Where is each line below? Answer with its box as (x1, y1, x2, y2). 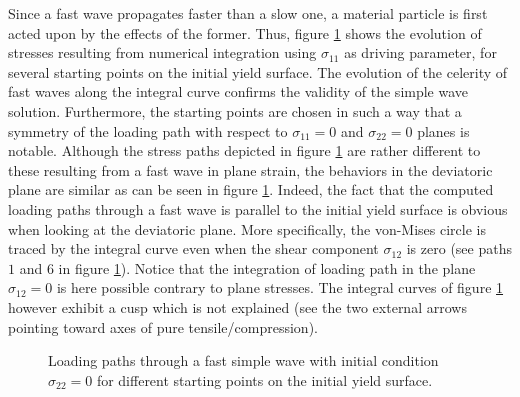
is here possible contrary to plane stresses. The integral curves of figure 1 (56, 277, 504, 298)
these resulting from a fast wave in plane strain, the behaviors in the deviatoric (8, 159, 493, 180)
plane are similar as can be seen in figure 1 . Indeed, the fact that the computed (8, 179, 494, 200)
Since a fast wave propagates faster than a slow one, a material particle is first (8, 3, 488, 23)
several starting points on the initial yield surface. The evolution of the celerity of (8, 61, 508, 82)
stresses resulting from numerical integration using (8, 42, 317, 63)
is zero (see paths (406, 238, 512, 259)
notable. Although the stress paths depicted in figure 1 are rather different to (8, 140, 481, 161)
